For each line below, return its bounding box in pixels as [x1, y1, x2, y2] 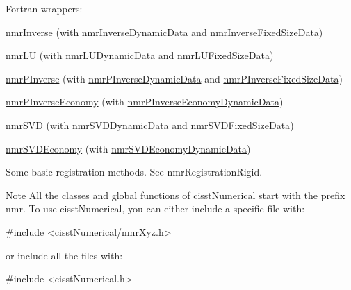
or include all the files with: [6, 248, 123, 262]
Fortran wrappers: [6, 1, 83, 15]
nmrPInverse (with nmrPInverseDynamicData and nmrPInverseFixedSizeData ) [6, 71, 343, 85]
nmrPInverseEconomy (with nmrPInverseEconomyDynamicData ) [6, 94, 284, 109]
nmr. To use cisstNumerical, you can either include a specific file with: [6, 201, 305, 216]
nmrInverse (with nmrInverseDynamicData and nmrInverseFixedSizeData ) [6, 24, 323, 39]
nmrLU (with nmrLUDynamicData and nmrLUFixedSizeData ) [6, 48, 274, 62]
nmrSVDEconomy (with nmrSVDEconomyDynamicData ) [6, 141, 251, 155]
